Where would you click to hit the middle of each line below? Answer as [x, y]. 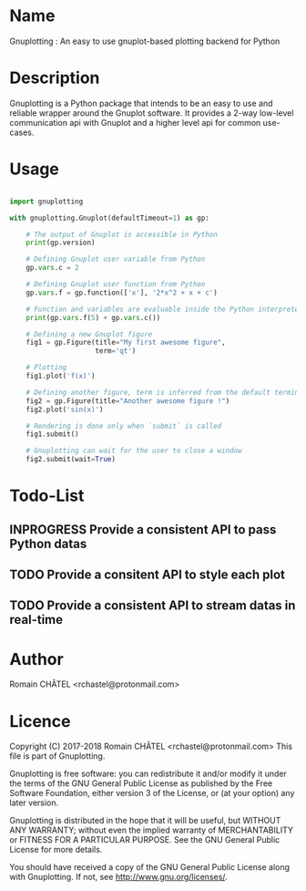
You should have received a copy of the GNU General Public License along [149, 867]
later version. [34, 803]
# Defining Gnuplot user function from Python [116, 285]
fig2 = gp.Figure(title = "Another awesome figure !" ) [128, 401]
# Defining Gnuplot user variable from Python [116, 259]
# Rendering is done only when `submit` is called [124, 426]
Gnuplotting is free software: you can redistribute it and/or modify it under [148, 774]
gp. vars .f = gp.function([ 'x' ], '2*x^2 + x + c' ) [122, 293]
